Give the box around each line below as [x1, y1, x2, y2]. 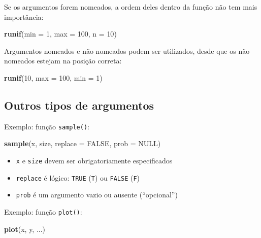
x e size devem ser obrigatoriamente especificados [16, 155, 173, 166]
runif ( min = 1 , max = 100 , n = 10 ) [4, 28, 117, 39]
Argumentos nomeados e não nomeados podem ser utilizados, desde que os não [4, 45, 250, 56]
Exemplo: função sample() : [4, 121, 89, 131]
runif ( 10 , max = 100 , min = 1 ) [4, 72, 103, 83]
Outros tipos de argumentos [4, 97, 154, 113]
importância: [4, 11, 44, 22]
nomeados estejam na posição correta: [4, 55, 122, 66]
